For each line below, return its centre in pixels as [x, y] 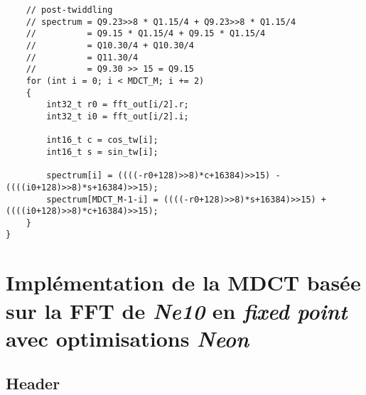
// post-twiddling [69, 10]
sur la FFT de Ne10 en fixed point [177, 310]
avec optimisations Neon [128, 338]
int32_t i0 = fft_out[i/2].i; [118, 116]
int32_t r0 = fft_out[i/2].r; [118, 105]
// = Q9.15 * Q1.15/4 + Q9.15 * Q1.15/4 [146, 34]
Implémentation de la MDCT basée [183, 282]
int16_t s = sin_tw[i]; [102, 152]
